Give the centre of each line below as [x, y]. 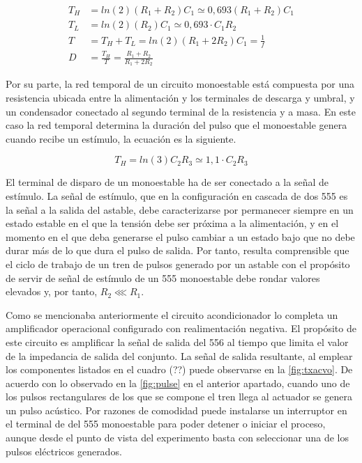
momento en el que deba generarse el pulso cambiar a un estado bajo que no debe [180, 236]
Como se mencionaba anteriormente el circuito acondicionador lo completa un [172, 314]
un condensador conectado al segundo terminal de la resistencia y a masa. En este [181, 111]
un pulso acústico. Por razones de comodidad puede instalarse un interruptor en [176, 410]
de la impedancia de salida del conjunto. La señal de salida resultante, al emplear [179, 355]
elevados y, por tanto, [52, 291]
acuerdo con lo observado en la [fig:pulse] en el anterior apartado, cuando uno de [178, 383]
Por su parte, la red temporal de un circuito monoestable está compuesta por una [180, 84]
